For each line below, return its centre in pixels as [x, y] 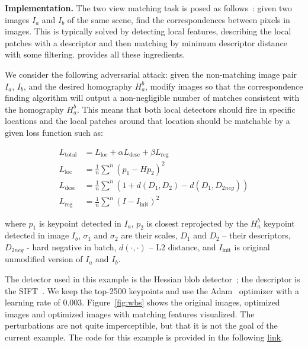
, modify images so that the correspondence [224, 86]
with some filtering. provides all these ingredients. [95, 54]
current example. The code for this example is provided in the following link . [144, 337]
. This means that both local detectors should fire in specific [186, 109]
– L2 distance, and [182, 246]
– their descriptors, [256, 235]
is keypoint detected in [80, 223]
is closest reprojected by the [197, 223]
